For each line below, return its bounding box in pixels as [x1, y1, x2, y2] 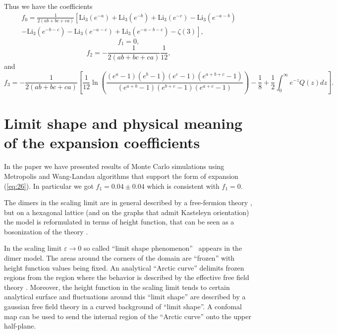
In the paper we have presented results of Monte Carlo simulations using [4, 161, 225, 171]
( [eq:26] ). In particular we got [4, 180, 94, 191]
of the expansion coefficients [4, 132, 200, 153]
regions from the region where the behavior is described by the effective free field [4, 272, 249, 282]
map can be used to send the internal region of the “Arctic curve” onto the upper [4, 311, 251, 321]
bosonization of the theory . [4, 226, 88, 236]
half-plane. [4, 321, 36, 331]
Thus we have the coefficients [4, 1, 93, 11]
